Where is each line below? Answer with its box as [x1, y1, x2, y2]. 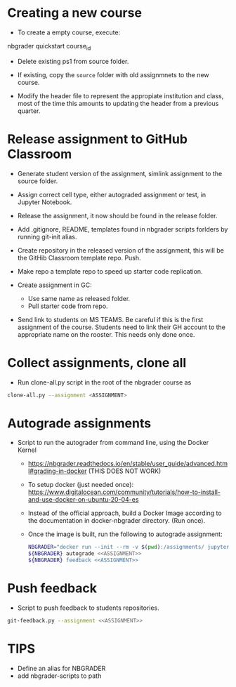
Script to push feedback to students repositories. [17, 603, 159, 612]
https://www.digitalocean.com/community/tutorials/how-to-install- [27, 488, 221, 496]
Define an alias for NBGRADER [17, 664, 106, 672]
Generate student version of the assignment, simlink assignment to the [17, 169, 223, 178]
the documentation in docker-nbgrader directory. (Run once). [27, 516, 206, 525]
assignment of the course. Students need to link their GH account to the [17, 323, 226, 331]
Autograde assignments [7, 415, 152, 431]
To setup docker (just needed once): [27, 481, 134, 489]
